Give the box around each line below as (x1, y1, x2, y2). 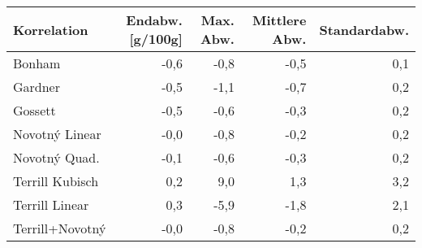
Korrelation (13, 20, 88, 39)
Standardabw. (319, 20, 409, 39)
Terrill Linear (13, 195, 89, 214)
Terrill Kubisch (13, 172, 99, 190)
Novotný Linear (13, 124, 101, 143)
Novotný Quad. (13, 148, 100, 167)
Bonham (13, 54, 61, 72)
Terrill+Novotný (13, 219, 106, 237)
